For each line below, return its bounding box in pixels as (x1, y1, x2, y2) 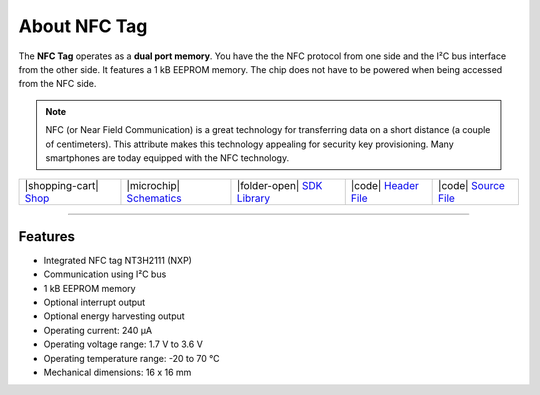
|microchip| (126, 179, 180, 193)
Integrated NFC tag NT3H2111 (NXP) (43, 254, 192, 266)
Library (236, 191, 271, 205)
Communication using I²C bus (43, 268, 167, 280)
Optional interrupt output (43, 296, 146, 308)
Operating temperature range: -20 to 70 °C (43, 352, 220, 364)
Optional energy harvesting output (43, 310, 185, 322)
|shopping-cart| (24, 179, 99, 193)
